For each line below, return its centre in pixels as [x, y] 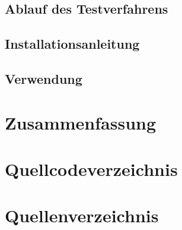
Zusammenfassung [81, 122]
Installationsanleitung [72, 44]
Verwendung [44, 78]
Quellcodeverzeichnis [91, 168]
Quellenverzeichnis [82, 215]
